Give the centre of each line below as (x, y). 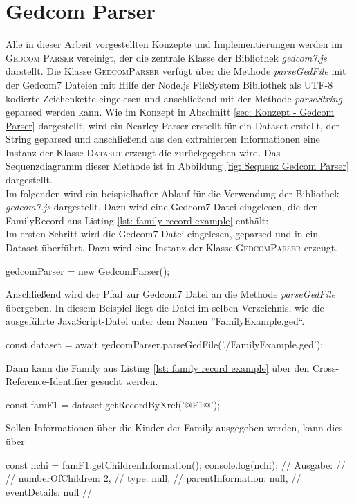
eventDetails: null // (49, 491)
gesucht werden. (124, 381)
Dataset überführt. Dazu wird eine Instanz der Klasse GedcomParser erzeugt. (172, 247)
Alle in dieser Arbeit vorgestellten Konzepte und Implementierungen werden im (174, 44)
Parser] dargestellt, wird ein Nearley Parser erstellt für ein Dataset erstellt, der (173, 125)
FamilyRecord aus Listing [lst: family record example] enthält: (137, 220)
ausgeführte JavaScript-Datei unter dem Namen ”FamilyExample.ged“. (155, 321)
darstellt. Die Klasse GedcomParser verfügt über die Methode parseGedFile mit (176, 71)
